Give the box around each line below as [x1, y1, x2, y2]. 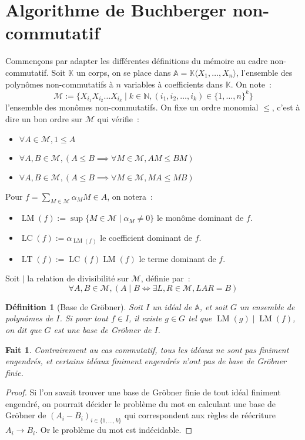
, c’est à [272, 101, 300, 113]
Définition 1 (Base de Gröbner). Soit [5, 300, 143, 313]
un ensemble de [239, 300, 295, 313]
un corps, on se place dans [76, 66, 171, 78]
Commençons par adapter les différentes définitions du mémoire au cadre [5, 55, 268, 67]
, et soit [199, 300, 227, 313]
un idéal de [152, 300, 192, 313]
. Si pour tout [59, 312, 108, 324]
